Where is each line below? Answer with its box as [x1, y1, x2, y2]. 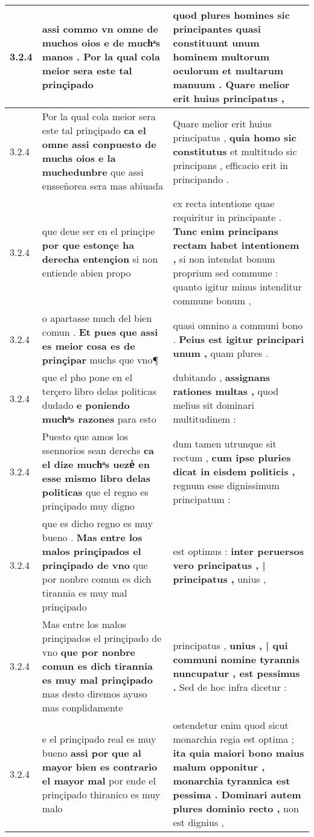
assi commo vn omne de [42, 22, 158, 36]
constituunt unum [173, 36, 260, 50]
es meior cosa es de [42, 339, 135, 353]
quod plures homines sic [173, 8, 290, 22]
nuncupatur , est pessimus [173, 665, 300, 680]
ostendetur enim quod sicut [173, 718, 289, 732]
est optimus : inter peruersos [173, 544, 304, 558]
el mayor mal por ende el [42, 774, 156, 787]
